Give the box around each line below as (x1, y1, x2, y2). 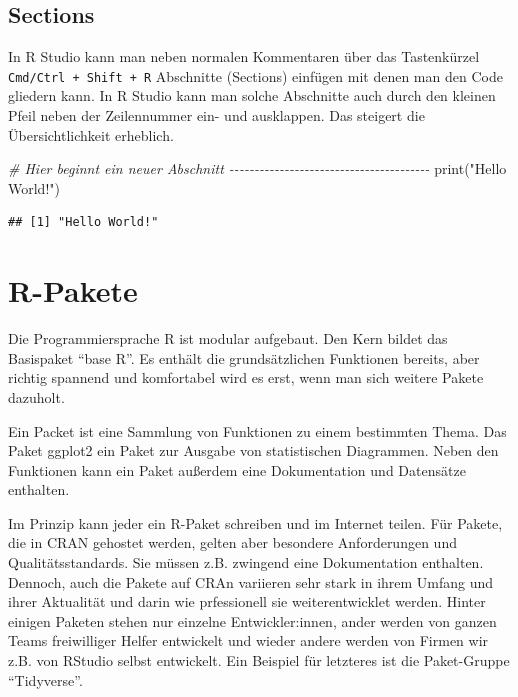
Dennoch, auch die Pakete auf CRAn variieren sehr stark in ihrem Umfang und (8, 571, 494, 592)
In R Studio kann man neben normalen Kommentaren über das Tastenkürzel (8, 46, 480, 67)
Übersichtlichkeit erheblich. (8, 124, 174, 145)
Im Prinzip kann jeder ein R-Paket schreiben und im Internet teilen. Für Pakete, (8, 512, 503, 533)
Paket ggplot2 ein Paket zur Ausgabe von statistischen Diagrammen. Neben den (8, 440, 499, 461)
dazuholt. (8, 386, 65, 407)
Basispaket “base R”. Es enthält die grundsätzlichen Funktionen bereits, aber (8, 347, 480, 368)
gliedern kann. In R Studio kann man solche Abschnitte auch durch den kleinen (8, 85, 496, 106)
